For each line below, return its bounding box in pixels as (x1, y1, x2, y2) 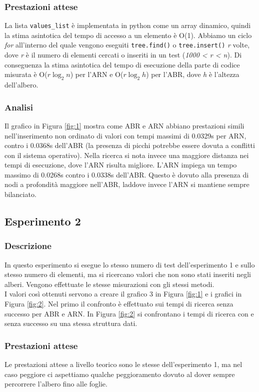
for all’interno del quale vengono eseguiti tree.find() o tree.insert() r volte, (4, 39, 250, 50)
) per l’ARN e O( (70, 69, 123, 79)
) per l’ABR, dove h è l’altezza (146, 69, 239, 79)
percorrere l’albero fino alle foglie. (4, 378, 107, 389)
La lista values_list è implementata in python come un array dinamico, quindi (4, 20, 251, 30)
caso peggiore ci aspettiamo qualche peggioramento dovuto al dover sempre (4, 368, 235, 379)
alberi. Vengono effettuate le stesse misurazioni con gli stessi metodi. (4, 278, 214, 289)
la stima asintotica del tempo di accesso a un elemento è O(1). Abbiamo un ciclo (4, 29, 252, 40)
